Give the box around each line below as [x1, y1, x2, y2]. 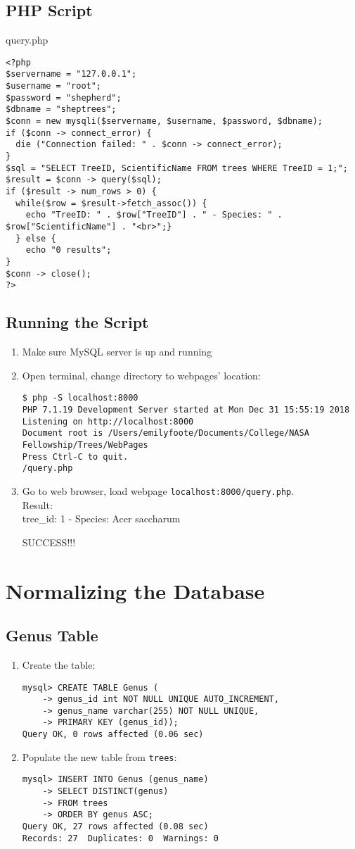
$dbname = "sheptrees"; [6, 104, 117, 115]
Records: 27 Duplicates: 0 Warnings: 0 [22, 833, 219, 843]
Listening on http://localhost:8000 [22, 416, 194, 427]
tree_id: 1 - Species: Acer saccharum [22, 511, 181, 526]
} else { [15, 233, 56, 244]
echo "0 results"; [25, 245, 112, 256]
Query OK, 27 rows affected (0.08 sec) [22, 822, 209, 832]
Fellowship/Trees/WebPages [22, 439, 148, 450]
